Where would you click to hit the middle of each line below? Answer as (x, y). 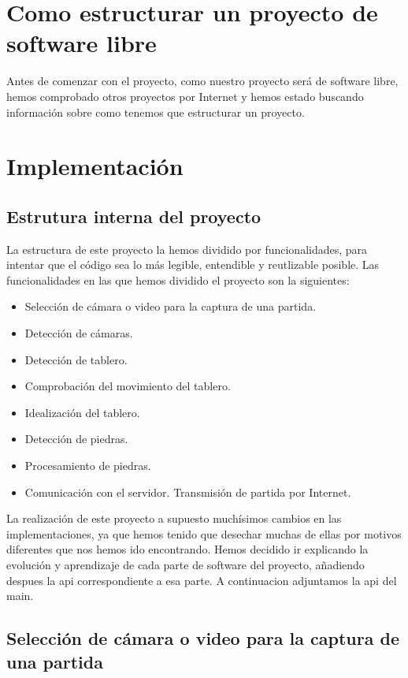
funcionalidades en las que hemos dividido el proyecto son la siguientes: (178, 279)
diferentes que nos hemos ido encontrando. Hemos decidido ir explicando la (187, 549)
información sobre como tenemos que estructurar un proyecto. (156, 112)
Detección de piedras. (76, 439)
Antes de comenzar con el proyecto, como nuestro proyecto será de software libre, (202, 81)
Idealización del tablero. (82, 412)
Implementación (95, 166)
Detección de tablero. (76, 359)
